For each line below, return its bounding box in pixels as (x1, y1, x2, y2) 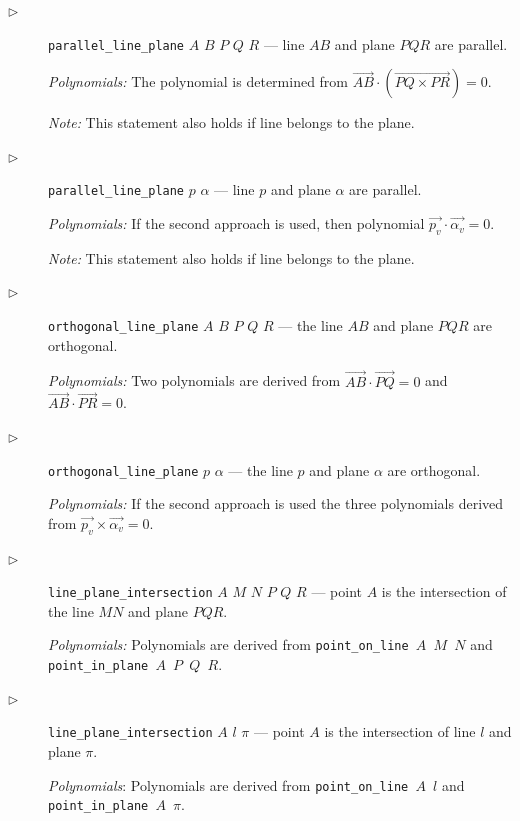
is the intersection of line (324, 721, 476, 742)
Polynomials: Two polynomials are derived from (48, 370, 341, 391)
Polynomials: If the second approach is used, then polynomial (48, 213, 425, 234)
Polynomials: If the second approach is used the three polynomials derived (48, 493, 504, 514)
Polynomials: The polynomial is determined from (48, 71, 349, 92)
